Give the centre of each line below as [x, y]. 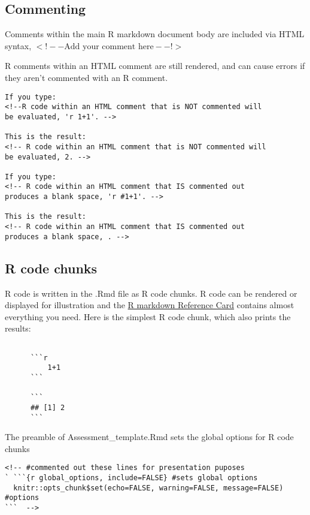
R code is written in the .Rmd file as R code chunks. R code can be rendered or [151, 293]
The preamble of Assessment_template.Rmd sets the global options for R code [149, 437]
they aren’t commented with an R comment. [86, 77]
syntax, [18, 45]
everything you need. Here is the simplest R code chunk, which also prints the [148, 316]
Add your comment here [109, 46]
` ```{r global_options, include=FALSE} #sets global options [131, 478]
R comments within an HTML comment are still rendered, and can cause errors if [155, 66]
